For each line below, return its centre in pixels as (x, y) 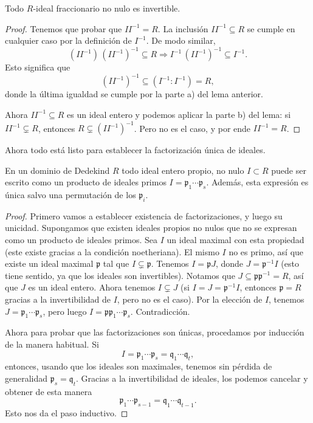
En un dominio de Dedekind (57, 170)
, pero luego (65, 311)
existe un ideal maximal (49, 263)
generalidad (26, 378)
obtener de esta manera (49, 391)
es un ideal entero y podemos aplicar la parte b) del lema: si (179, 114)
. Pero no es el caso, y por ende (192, 128)
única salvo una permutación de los (71, 195)
